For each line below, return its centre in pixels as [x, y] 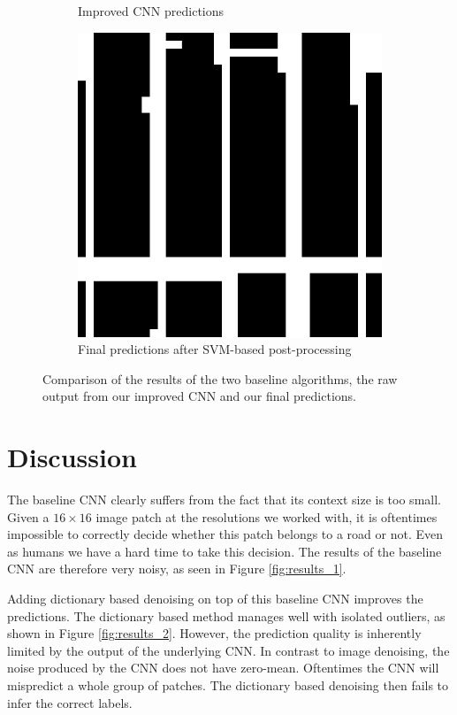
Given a [28, 516]
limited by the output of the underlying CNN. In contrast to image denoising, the [228, 650]
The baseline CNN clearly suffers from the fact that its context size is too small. [224, 500]
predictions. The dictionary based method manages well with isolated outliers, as [226, 615]
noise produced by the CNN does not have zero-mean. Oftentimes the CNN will [223, 668]
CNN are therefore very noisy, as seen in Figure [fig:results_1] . [177, 569]
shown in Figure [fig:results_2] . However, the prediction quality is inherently [214, 633]
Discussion [72, 457]
